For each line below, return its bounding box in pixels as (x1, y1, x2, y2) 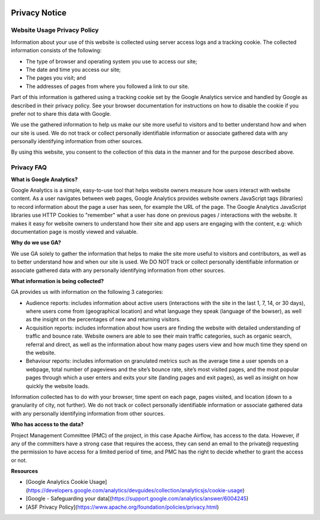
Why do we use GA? (11, 239, 62, 246)
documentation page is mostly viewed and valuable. (11, 228, 138, 235)
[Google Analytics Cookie (25, 478, 88, 486)
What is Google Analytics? (11, 176, 78, 183)
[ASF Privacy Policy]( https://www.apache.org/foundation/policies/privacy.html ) (25, 503, 219, 511)
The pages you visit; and (25, 74, 86, 81)
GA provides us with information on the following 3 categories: (11, 288, 164, 296)
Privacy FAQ (11, 163, 47, 172)
